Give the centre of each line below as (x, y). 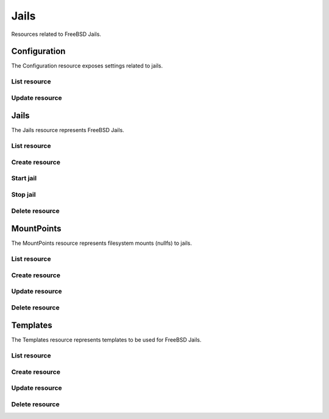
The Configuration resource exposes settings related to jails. (87, 66)
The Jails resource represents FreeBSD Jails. (68, 130)
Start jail (24, 178)
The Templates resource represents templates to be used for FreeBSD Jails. (106, 340)
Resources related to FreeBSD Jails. (56, 34)
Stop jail (23, 194)
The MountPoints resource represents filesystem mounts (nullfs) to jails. (101, 243)
